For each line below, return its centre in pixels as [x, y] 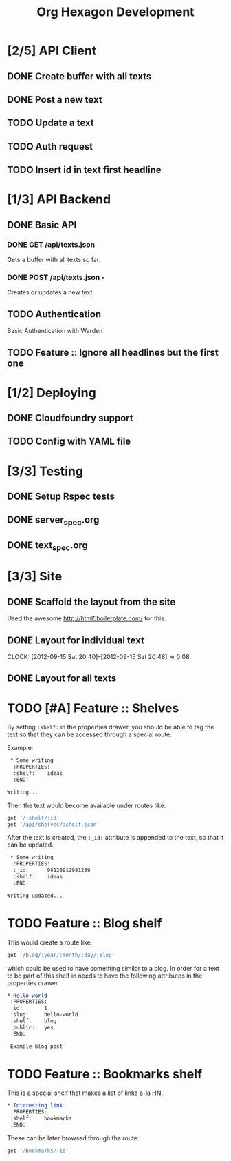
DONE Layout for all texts [62, 679]
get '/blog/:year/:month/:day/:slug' [61, 955]
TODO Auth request [50, 147]
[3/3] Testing [45, 471]
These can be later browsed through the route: [73, 1138]
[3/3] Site [35, 577]
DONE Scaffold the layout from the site [91, 602]
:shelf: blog [33, 1021]
